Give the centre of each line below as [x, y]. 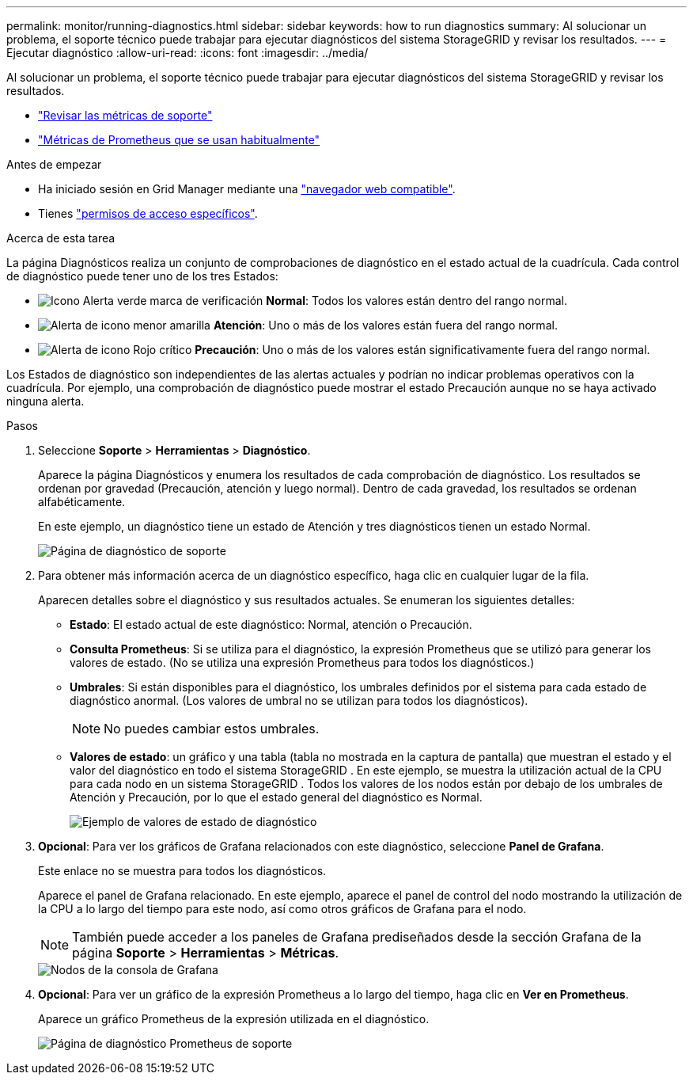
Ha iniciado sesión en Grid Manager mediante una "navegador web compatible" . [247, 189]
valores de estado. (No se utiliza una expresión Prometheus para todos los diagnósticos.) [302, 662]
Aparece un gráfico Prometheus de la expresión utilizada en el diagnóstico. [234, 1019]
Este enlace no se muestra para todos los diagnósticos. [182, 871]
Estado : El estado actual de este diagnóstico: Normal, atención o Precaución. [271, 624]
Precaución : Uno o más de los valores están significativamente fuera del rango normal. [422, 350]
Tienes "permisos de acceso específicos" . [148, 213]
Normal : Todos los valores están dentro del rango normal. [417, 301]
